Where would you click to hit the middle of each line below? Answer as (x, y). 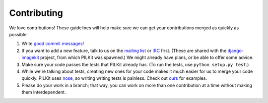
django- (236, 51)
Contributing (36, 13)
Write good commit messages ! (53, 44)
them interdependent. (44, 92)
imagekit (30, 57)
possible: (19, 34)
